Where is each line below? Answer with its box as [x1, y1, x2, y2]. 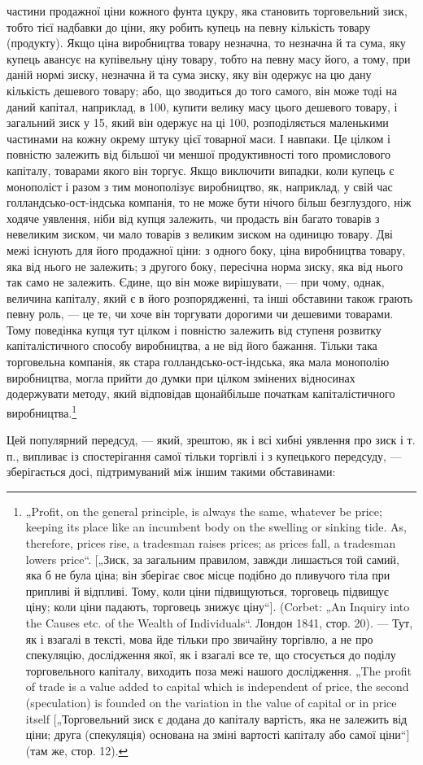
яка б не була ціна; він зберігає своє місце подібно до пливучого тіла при [25, 566, 390, 584]
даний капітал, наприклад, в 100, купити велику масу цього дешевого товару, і [7, 98, 398, 115]
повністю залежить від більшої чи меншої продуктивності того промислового [7, 146, 390, 163]
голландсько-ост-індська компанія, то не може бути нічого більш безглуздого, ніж [7, 194, 412, 211]
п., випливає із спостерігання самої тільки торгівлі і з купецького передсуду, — [7, 447, 402, 464]
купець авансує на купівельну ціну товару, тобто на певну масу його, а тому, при [7, 50, 411, 67]
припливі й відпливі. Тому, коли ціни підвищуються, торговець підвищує [25, 582, 389, 599]
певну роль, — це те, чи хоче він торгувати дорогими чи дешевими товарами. [7, 305, 394, 322]
